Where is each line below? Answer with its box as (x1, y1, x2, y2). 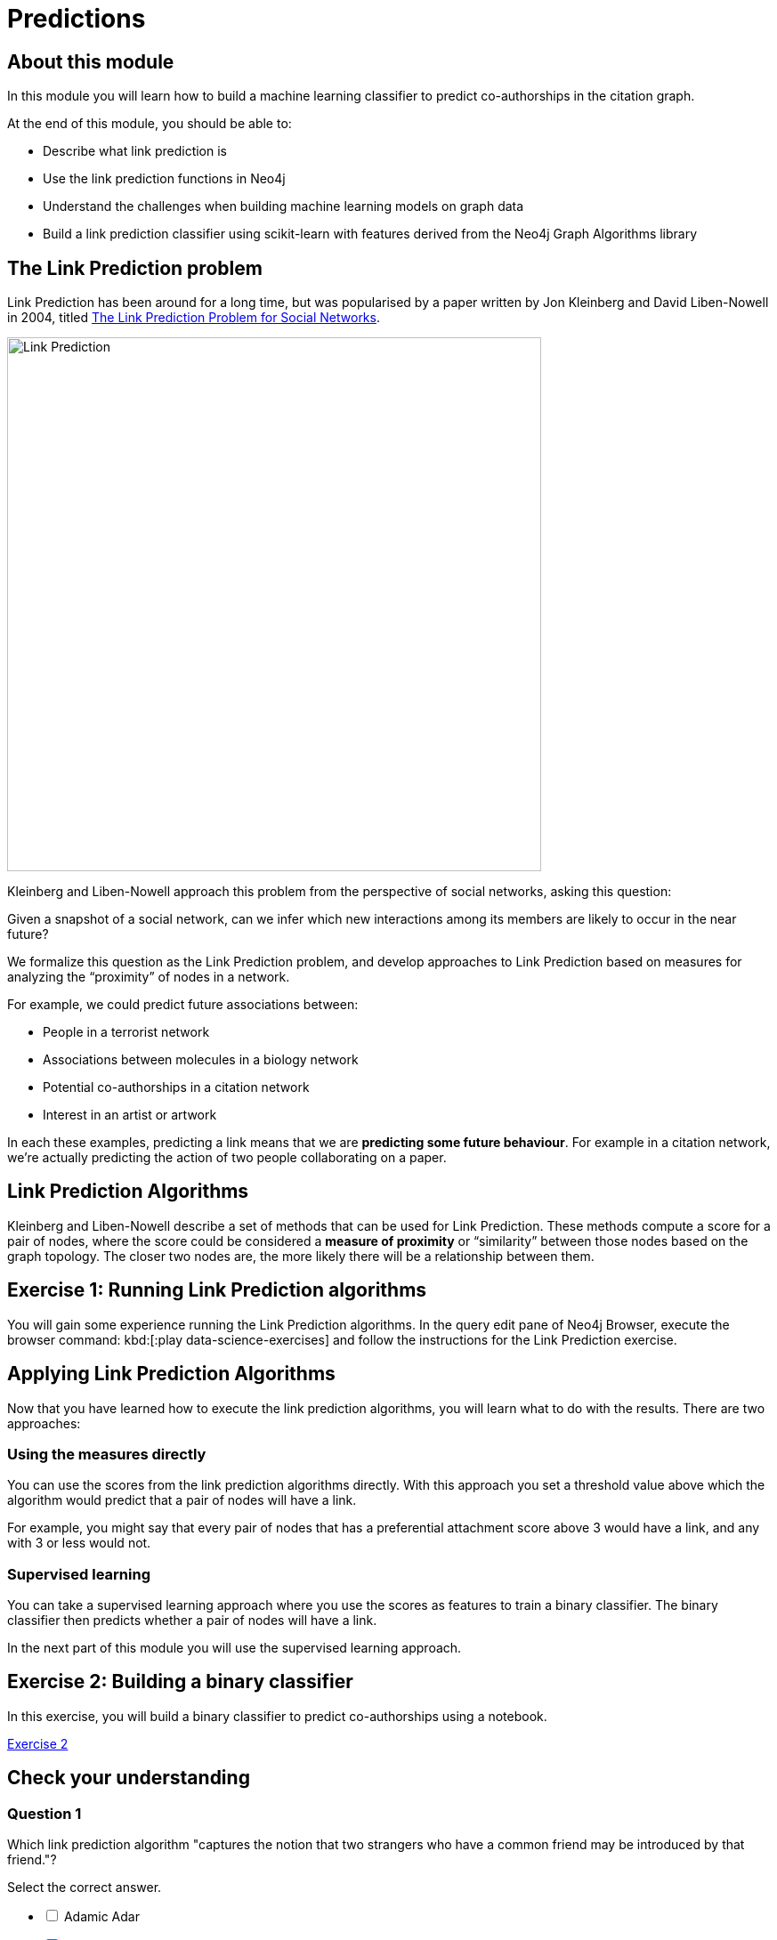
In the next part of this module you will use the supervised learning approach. (7, 1640, 462, 1656)
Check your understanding (7, 1766, 250, 1790)
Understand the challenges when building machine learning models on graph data (43, 198, 524, 214)
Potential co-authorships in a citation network (43, 1079, 310, 1095)
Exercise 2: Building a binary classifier (7, 1670, 353, 1693)
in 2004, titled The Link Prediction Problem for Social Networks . (7, 310, 380, 326)
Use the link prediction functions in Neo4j (43, 171, 286, 187)
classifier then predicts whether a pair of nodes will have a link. (7, 1613, 377, 1629)
